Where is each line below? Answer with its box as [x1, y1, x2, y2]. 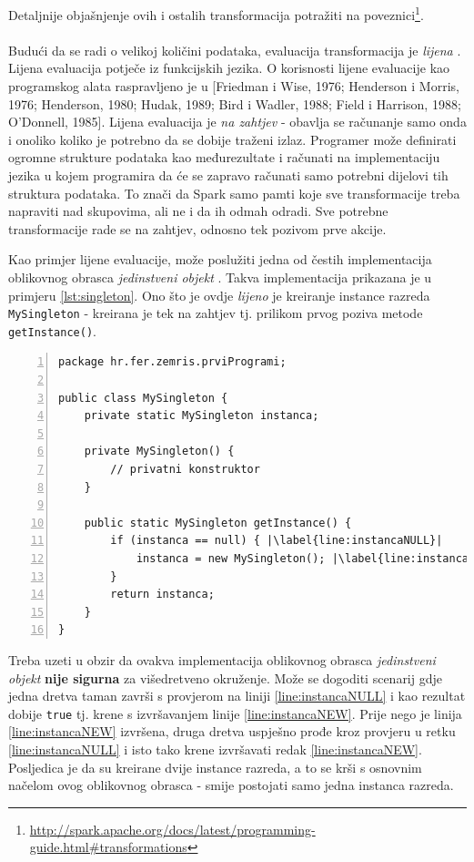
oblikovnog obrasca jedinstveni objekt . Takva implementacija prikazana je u [8, 267, 432, 286]
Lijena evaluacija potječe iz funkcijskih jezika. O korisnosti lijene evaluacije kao [8, 58, 450, 77]
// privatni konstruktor [110, 463, 260, 477]
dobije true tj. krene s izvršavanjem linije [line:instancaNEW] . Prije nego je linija [8, 703, 462, 723]
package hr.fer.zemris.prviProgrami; [58, 355, 287, 369]
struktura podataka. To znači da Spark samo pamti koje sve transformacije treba [8, 183, 460, 202]
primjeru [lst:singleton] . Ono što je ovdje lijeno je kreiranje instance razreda [8, 285, 430, 304]
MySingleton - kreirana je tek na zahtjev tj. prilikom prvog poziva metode [8, 303, 423, 323]
